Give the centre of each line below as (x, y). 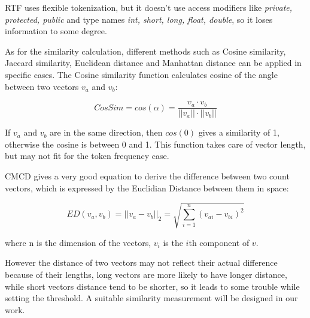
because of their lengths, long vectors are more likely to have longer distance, (146, 274)
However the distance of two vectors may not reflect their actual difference (141, 262)
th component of (219, 242)
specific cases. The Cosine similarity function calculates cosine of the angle (141, 74)
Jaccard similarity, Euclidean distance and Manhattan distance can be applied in (153, 63)
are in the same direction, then (106, 132)
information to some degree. (56, 31)
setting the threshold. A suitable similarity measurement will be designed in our (151, 298)
